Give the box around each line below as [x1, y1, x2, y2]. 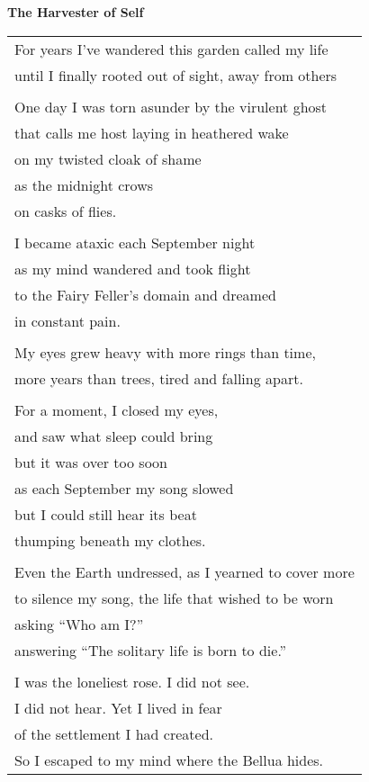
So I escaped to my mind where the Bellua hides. [14, 749, 324, 770]
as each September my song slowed [14, 477, 234, 499]
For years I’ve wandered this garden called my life [14, 38, 328, 59]
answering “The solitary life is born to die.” [14, 639, 287, 661]
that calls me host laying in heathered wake [14, 121, 289, 143]
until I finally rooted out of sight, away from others [14, 64, 337, 85]
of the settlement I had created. [14, 723, 213, 744]
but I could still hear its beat [14, 503, 197, 525]
